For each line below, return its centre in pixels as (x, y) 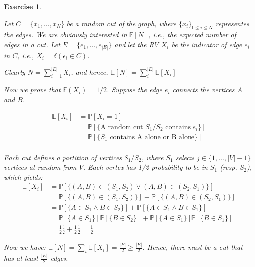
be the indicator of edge (207, 44)
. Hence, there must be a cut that (192, 247)
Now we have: (25, 247)
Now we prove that (32, 90)
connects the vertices (203, 90)
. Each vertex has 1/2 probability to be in (145, 167)
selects (185, 157)
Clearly (15, 72)
